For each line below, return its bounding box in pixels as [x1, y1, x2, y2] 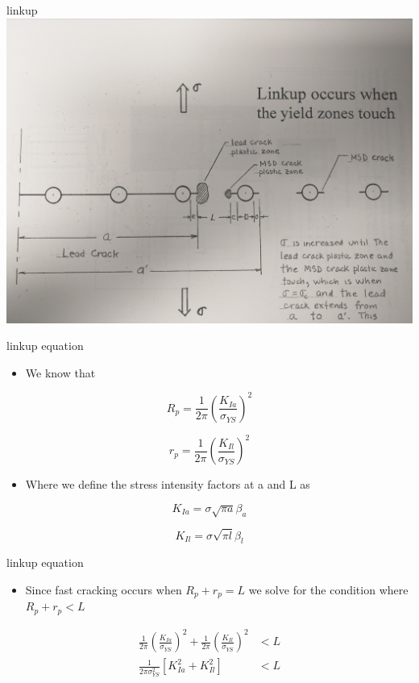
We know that [25, 364, 96, 381]
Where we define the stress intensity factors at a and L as [25, 476, 310, 493]
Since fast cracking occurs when [25, 581, 182, 598]
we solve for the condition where [248, 581, 409, 598]
